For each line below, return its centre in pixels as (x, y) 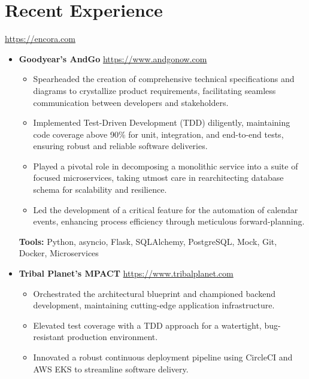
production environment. (113, 337)
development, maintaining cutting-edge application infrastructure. (154, 305)
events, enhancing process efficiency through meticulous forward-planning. (169, 221)
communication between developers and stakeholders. (131, 102)
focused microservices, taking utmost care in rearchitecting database (158, 178)
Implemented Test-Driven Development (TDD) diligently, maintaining (162, 122)
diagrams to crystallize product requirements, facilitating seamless (154, 90)
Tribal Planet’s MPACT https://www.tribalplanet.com (126, 273)
